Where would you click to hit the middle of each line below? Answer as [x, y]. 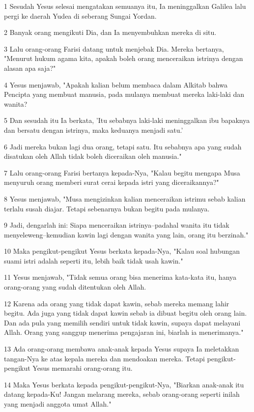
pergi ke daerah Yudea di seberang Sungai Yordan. [80, 15]
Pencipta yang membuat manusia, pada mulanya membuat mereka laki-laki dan [124, 94]
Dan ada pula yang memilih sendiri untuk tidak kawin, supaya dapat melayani [122, 322]
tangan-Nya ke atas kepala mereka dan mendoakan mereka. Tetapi [104, 358]
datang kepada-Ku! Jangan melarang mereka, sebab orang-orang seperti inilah [122, 394]
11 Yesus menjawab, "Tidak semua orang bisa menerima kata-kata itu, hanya [120, 277]
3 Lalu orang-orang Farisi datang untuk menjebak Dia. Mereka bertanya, [114, 48]
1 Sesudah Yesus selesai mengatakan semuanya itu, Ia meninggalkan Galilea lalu [125, 6]
